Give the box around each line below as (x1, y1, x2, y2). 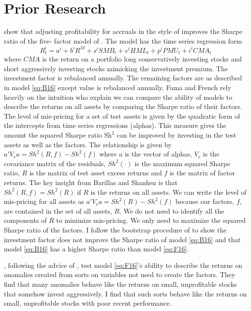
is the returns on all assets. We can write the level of (90, 187, 247, 197)
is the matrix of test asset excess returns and (29, 168, 162, 178)
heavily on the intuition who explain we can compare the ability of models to (4, 92, 233, 102)
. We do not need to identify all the (119, 205, 224, 216)
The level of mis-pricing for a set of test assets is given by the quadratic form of (4, 110, 240, 121)
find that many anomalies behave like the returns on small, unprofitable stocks (4, 279, 237, 289)
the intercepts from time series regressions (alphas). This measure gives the (4, 120, 226, 130)
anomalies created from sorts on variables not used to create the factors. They (4, 269, 236, 280)
